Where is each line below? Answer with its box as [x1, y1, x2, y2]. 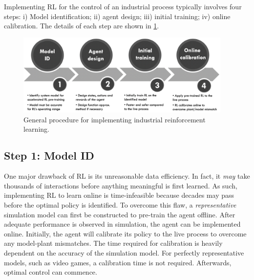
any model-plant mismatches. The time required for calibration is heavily [4, 238, 223, 248]
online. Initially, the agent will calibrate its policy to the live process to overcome [4, 228, 247, 238]
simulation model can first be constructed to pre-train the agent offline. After [4, 209, 235, 219]
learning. [23, 124, 49, 134]
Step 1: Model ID [4, 148, 94, 163]
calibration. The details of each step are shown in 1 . [4, 21, 159, 31]
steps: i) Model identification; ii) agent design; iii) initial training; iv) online [4, 11, 231, 21]
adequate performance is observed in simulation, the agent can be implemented [4, 219, 241, 229]
